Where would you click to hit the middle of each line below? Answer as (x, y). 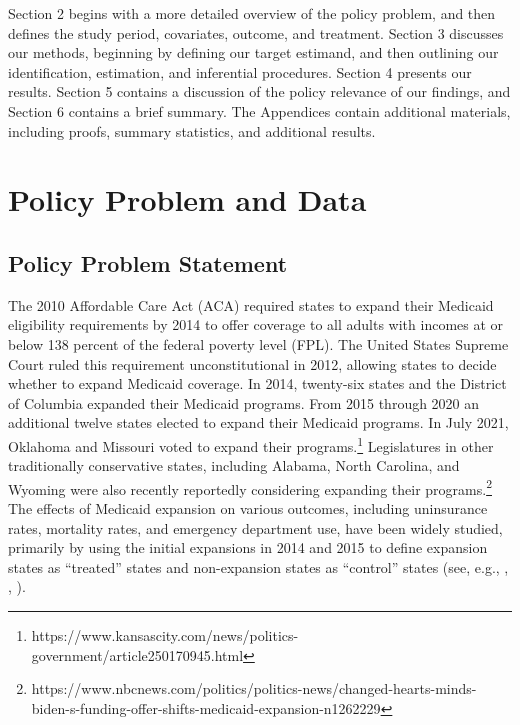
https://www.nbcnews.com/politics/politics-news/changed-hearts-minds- (254, 688)
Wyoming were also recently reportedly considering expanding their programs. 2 (250, 487)
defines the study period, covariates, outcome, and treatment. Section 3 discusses (256, 32)
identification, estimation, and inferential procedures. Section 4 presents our (240, 71)
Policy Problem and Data (187, 199)
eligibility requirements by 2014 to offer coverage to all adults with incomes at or (256, 324)
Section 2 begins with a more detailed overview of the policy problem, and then (252, 13)
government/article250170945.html (137, 654)
